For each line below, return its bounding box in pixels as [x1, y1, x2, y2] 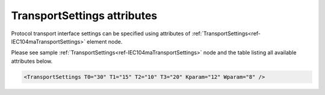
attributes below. [11, 57, 53, 65]
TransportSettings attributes [11, 9, 158, 22]
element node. [86, 38, 123, 45]
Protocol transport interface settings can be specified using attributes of [11, 30, 191, 37]
